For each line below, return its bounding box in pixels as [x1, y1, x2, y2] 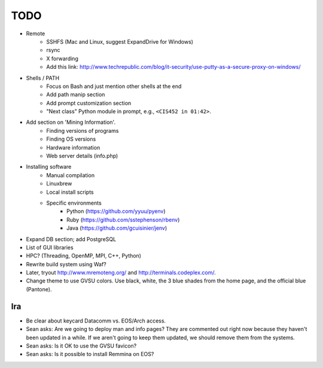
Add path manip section [46, 91, 105, 98]
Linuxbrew [46, 180, 72, 187]
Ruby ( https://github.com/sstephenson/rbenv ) [66, 216, 180, 223]
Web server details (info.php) [46, 153, 118, 160]
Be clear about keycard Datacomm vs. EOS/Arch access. [26, 317, 166, 324]
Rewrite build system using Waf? [26, 260, 107, 267]
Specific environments [46, 199, 102, 206]
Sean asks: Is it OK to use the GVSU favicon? [26, 342, 137, 349]
